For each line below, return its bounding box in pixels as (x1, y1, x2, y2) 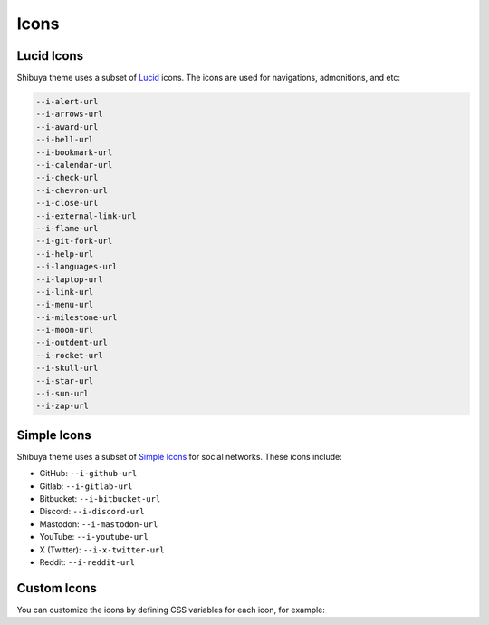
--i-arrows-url (35, 109, 103, 120)
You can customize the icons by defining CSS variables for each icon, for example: (16, 604, 326, 615)
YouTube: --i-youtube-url (39, 532, 149, 542)
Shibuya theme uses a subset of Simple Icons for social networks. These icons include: (16, 451, 343, 462)
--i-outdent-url (35, 337, 109, 348)
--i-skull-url (35, 363, 99, 374)
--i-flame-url (35, 223, 99, 233)
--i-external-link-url (35, 210, 137, 221)
